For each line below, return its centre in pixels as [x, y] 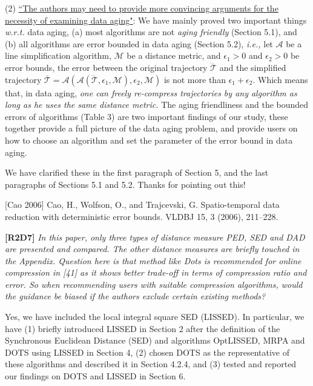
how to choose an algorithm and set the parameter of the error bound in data [149, 140]
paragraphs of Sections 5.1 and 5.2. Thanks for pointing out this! [125, 184]
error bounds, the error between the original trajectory [106, 67]
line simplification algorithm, [58, 55]
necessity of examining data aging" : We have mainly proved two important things [156, 20]
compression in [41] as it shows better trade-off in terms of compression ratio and [156, 272]
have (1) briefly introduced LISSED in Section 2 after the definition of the [143, 328]
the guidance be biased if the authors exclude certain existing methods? [135, 296]
